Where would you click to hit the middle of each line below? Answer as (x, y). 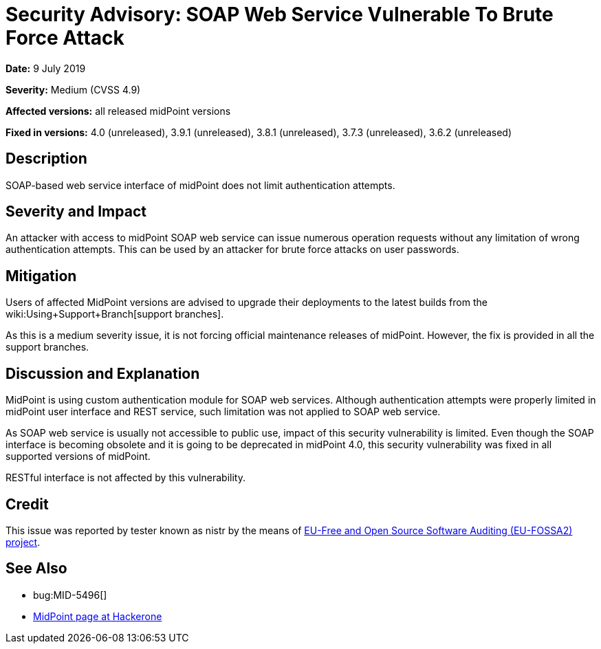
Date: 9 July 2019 (46, 68)
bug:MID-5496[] (70, 595)
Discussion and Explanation (103, 373)
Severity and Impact (76, 212)
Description (46, 159)
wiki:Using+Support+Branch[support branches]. (115, 314)
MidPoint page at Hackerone (98, 616)
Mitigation (41, 276)
